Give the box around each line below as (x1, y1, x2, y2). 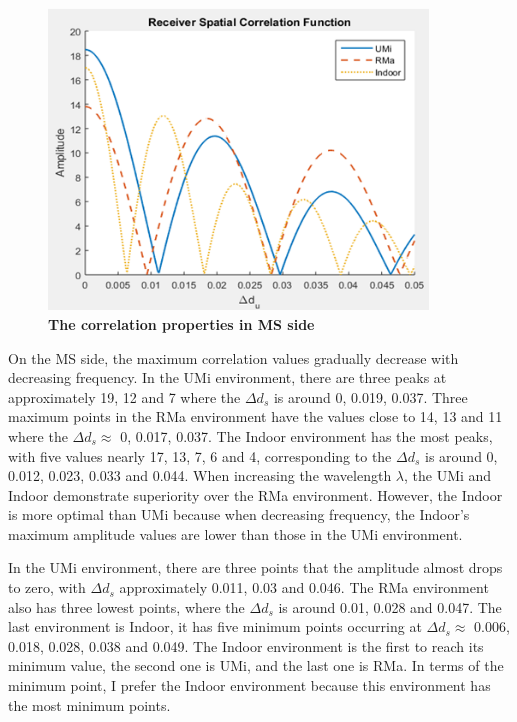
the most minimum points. (8, 694, 171, 715)
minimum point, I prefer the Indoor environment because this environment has (8, 675, 491, 696)
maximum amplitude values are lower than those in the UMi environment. (8, 523, 463, 544)
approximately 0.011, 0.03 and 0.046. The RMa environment (119, 577, 489, 598)
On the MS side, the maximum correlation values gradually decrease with (8, 347, 459, 368)
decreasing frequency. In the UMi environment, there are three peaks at (8, 367, 447, 388)
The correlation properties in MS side (48, 313, 315, 334)
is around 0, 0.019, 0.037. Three (273, 386, 468, 407)
